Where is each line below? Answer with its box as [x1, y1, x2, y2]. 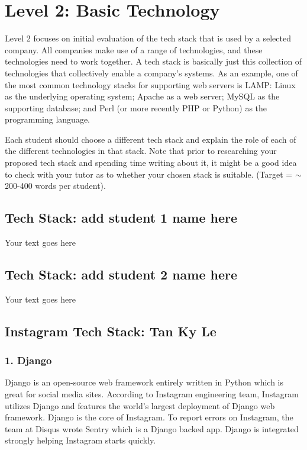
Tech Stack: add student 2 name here [5, 265, 238, 284]
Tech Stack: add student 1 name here [5, 208, 238, 227]
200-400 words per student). [5, 179, 106, 192]
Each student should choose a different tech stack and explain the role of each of [5, 133, 296, 145]
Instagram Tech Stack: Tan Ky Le [5, 322, 216, 340]
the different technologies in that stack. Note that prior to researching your [5, 144, 277, 157]
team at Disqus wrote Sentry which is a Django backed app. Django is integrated [5, 422, 299, 435]
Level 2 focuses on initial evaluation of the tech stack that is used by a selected [5, 32, 291, 44]
